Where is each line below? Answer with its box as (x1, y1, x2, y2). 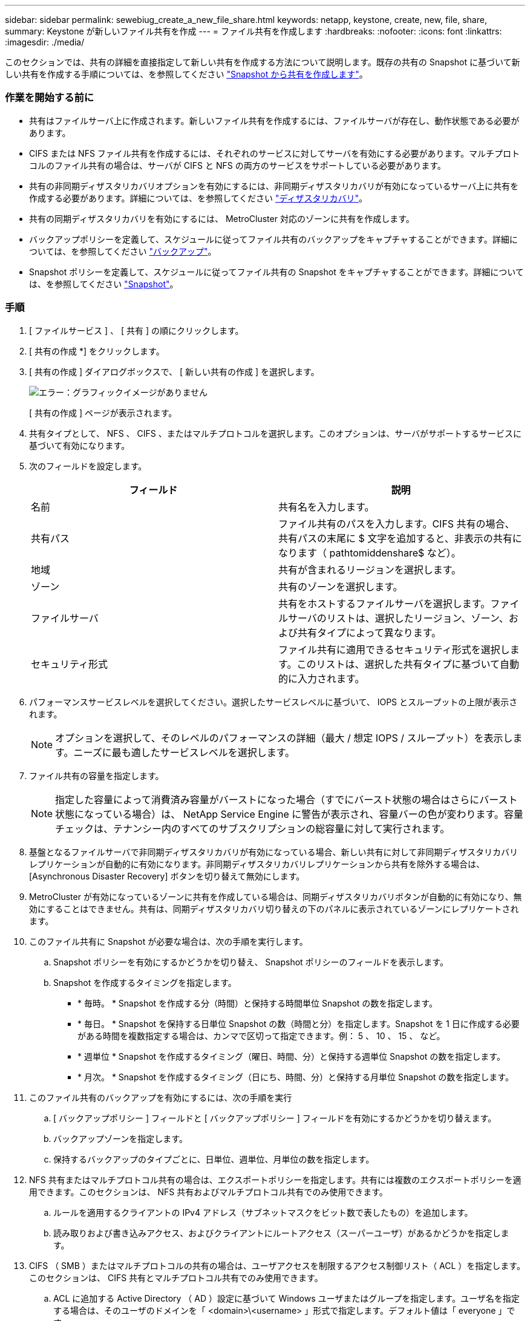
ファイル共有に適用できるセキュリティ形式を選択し (278, 643, 510, 656)
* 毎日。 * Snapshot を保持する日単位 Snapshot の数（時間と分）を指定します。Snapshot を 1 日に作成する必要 (77, 1018, 520, 1029)
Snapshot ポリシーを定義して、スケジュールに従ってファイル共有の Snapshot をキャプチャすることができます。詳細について (29, 266, 524, 277)
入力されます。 (298, 672, 365, 685)
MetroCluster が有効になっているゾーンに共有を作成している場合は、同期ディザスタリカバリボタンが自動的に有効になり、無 (29, 891, 522, 902)
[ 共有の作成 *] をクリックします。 (29, 345, 165, 356)
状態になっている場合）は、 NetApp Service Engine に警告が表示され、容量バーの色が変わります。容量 (55, 807, 523, 820)
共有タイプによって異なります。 (298, 626, 442, 639)
